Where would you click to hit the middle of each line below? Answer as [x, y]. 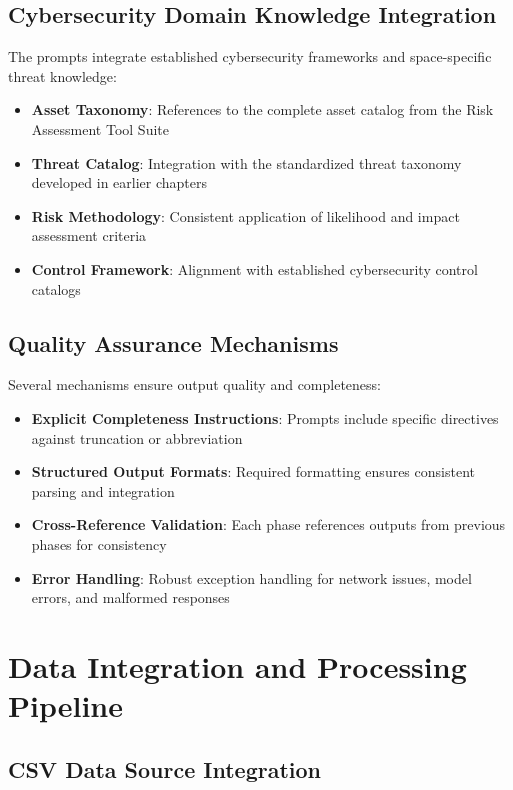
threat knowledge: [62, 75]
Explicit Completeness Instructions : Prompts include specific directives [265, 417]
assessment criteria [89, 235]
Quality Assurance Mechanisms [173, 342]
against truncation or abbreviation [137, 437]
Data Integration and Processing [237, 665]
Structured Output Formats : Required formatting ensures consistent [253, 471]
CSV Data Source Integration [165, 768]
